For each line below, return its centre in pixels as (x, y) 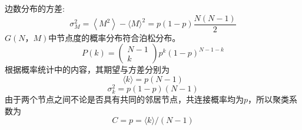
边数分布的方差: (35, 8)
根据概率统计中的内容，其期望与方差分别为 (87, 69)
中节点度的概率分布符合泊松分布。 (115, 37)
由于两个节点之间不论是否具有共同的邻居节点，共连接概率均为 (124, 99)
